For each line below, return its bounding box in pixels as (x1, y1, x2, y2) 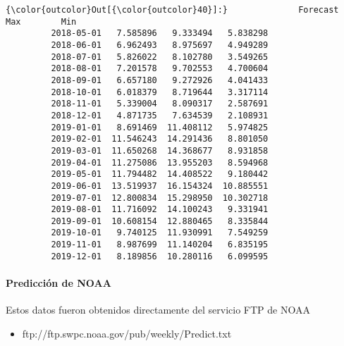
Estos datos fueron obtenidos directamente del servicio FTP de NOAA (6, 302, 310, 317)
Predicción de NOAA (6, 276, 111, 290)
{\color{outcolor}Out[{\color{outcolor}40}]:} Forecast (6, 5, 339, 15)
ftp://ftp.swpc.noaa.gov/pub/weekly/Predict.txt (22, 326, 232, 340)
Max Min (6, 16, 77, 27)
